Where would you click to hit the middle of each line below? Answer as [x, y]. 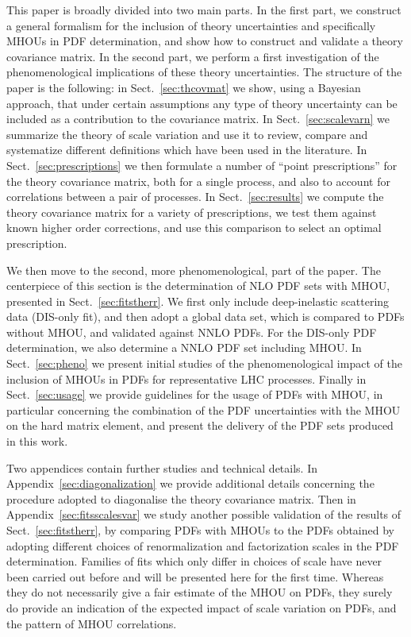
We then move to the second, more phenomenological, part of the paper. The [194, 270]
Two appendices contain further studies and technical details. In [162, 467]
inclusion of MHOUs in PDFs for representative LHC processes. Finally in [186, 378]
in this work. [37, 441]
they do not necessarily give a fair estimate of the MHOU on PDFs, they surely [200, 592]
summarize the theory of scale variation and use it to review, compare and [187, 134]
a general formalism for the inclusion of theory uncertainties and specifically [191, 25]
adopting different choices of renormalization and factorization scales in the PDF [203, 545]
